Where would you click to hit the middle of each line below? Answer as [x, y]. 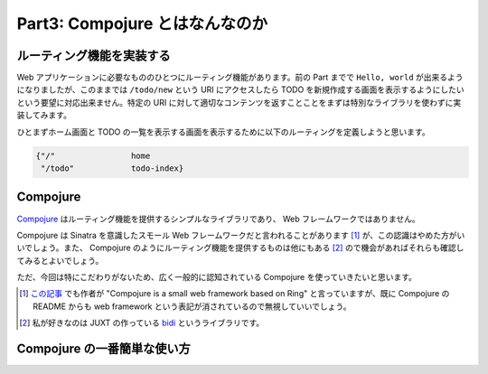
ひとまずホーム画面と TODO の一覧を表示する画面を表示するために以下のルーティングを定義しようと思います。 [223, 132]
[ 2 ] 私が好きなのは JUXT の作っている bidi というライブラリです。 [142, 323]
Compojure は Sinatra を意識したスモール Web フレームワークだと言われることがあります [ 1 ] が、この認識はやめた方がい [241, 235]
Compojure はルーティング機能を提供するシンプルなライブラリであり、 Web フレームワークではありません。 [218, 219]
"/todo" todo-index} [113, 168]
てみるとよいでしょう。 [60, 260]
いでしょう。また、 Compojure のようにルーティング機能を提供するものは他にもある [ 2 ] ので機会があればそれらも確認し [240, 248]
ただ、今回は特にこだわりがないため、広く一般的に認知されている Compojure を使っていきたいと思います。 [217, 277]
